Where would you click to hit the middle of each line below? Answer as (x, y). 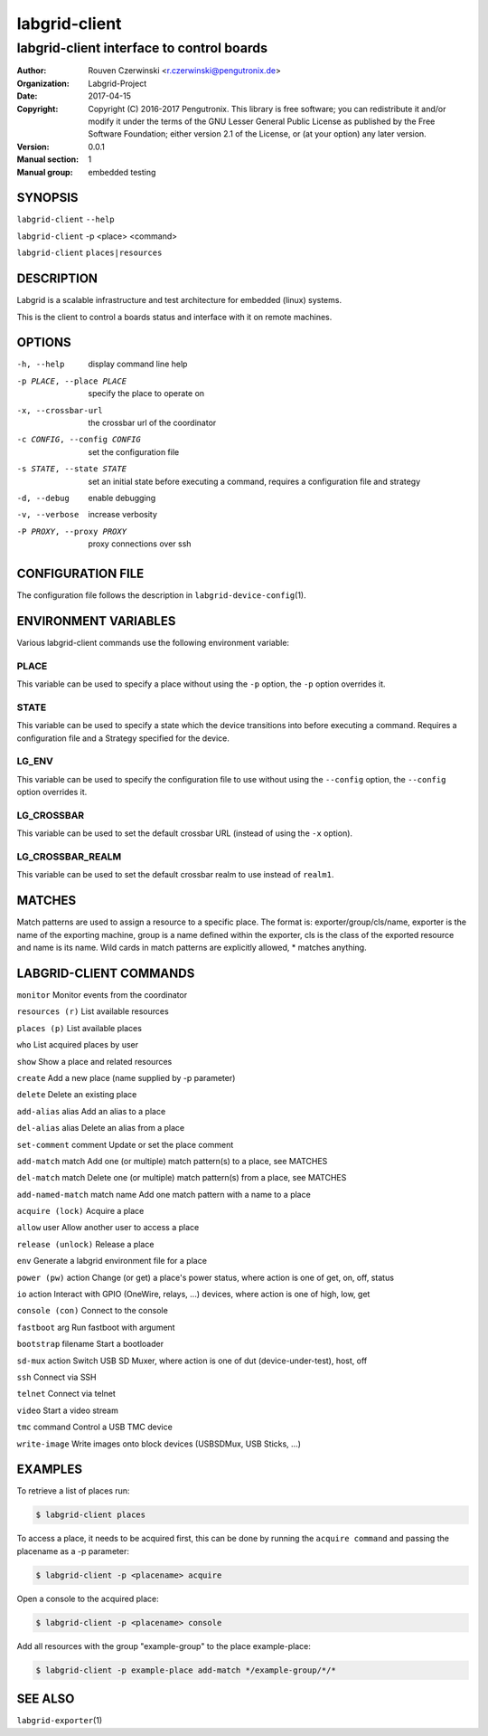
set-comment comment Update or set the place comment (125, 1144)
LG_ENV (35, 762)
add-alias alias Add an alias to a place (91, 1111)
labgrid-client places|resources (89, 253)
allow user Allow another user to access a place (108, 1228)
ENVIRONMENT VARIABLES (96, 621)
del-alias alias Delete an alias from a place (101, 1128)
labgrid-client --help (66, 220)
